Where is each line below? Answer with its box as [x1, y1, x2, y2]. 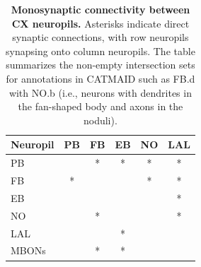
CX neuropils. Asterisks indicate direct [11, 16, 190, 30]
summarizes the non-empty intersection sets [6, 57, 195, 72]
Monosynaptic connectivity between [11, 2, 190, 16]
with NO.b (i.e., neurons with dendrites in [8, 85, 192, 100]
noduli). [83, 112, 117, 127]
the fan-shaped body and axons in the [18, 99, 183, 114]
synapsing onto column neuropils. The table [6, 43, 195, 58]
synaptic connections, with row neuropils [12, 30, 189, 44]
